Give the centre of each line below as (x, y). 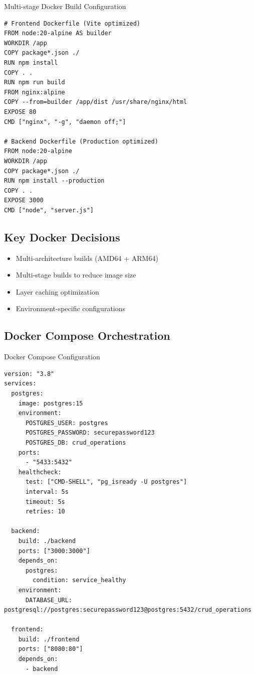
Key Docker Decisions (62, 237)
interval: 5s (47, 492)
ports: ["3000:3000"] (54, 551)
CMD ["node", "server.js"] (49, 210)
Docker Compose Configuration (52, 357)
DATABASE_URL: (49, 600)
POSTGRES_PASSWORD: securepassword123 (90, 433)
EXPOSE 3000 (24, 200)
